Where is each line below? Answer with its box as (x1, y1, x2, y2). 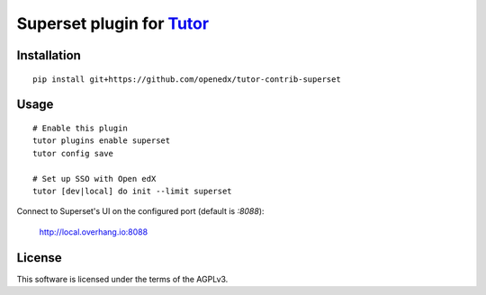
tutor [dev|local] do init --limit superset (32, 185, 233, 196)
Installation (16, 48, 81, 63)
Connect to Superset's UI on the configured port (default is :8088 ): (16, 206, 265, 217)
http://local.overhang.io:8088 (39, 226, 148, 237)
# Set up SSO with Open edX (32, 174, 157, 183)
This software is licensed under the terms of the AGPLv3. (16, 273, 229, 284)
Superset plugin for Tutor (16, 13, 210, 33)
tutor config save (32, 148, 114, 158)
